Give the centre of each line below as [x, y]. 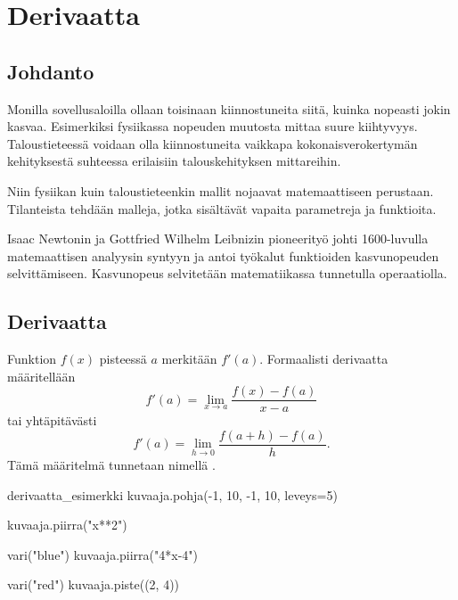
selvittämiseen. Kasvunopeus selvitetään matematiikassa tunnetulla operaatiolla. [227, 273]
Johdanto [51, 71]
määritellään [41, 376]
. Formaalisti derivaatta [324, 359]
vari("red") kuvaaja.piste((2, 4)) [94, 584]
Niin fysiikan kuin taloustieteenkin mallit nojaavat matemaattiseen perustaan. [221, 190]
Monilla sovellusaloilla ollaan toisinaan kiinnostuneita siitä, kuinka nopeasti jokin [229, 108]
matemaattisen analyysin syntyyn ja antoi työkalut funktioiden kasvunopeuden [223, 255]
